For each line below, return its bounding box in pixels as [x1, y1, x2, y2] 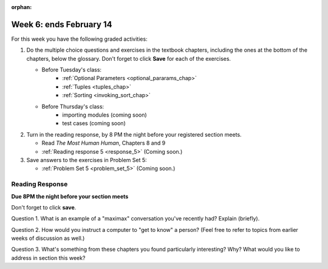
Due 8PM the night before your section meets [11, 192, 129, 200]
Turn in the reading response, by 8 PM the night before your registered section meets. [26, 131, 242, 138]
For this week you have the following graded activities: [11, 35, 148, 43]
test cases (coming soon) [62, 120, 126, 127]
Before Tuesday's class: [41, 66, 102, 73]
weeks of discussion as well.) [11, 234, 85, 242]
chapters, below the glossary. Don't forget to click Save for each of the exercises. [26, 55, 231, 62]
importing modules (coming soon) [62, 111, 147, 118]
